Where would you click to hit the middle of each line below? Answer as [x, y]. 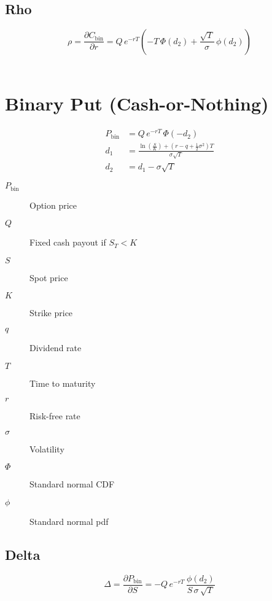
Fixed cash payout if [68, 242]
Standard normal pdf [69, 521]
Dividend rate [56, 347]
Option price [53, 205]
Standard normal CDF [72, 484]
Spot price [49, 277]
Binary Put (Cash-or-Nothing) [137, 103]
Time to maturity [63, 383]
